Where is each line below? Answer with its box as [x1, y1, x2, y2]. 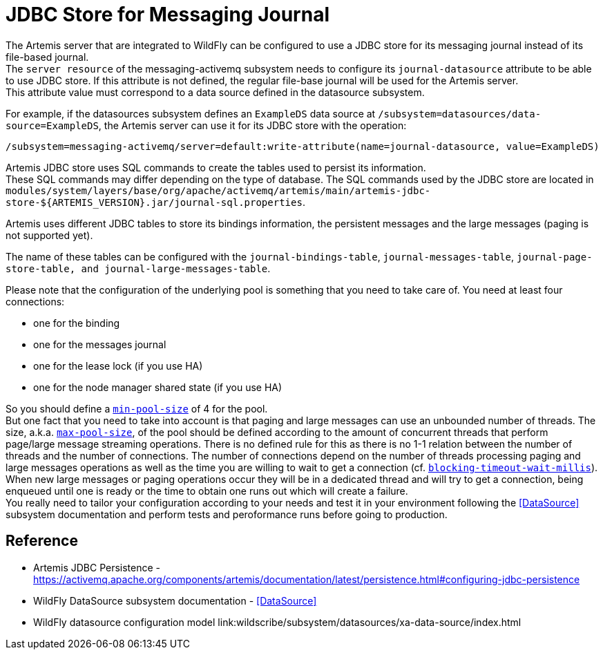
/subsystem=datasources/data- [378, 108, 542, 120]
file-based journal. [6, 50, 89, 63]
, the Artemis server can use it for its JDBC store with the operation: [98, 119, 407, 131]
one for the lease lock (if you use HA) [33, 359, 203, 372]
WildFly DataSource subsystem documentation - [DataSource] [33, 594, 317, 607]
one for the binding [33, 316, 120, 329]
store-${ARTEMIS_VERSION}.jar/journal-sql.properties [6, 196, 303, 208]
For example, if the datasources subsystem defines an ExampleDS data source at [6, 107, 376, 120]
